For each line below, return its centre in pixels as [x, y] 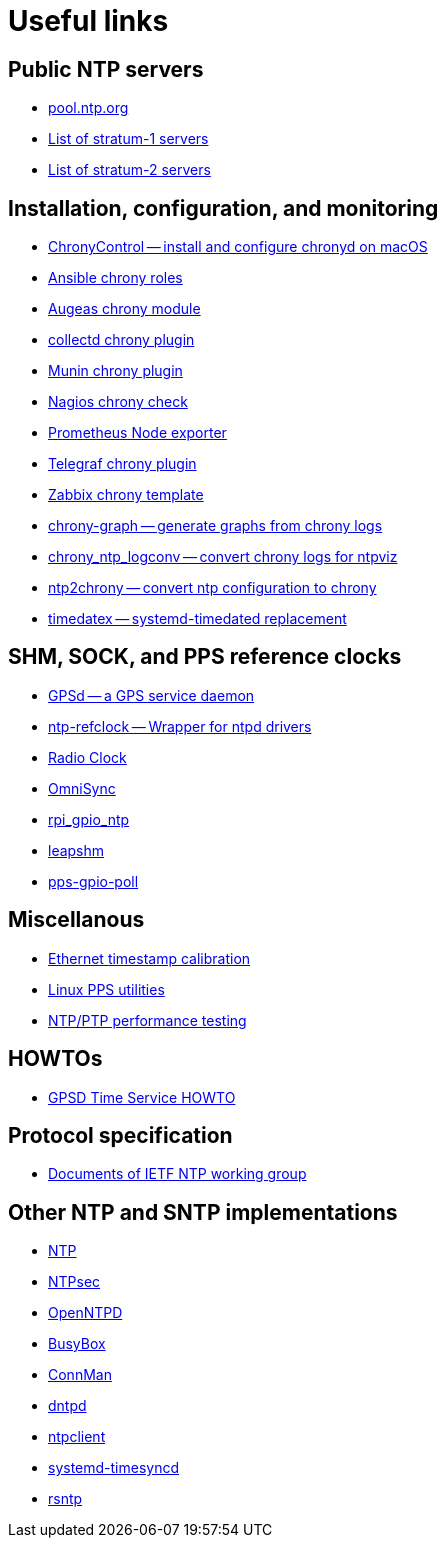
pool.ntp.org [88, 108]
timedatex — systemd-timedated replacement [197, 619]
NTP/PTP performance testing [147, 1020]
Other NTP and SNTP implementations [203, 1212]
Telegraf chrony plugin [122, 464]
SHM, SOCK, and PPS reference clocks [205, 657]
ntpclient [77, 1437]
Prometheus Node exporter [137, 433]
